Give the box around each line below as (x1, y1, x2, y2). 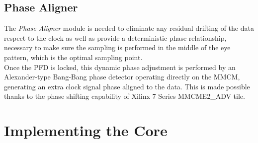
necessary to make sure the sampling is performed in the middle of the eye (4, 42, 231, 53)
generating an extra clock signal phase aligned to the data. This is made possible (4, 81, 250, 91)
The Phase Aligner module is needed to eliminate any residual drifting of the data (4, 23, 254, 33)
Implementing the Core (4, 120, 168, 141)
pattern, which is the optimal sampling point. (4, 52, 143, 62)
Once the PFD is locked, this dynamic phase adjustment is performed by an (4, 62, 236, 72)
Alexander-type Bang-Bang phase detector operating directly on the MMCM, (4, 71, 240, 82)
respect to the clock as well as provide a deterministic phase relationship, (4, 32, 227, 43)
